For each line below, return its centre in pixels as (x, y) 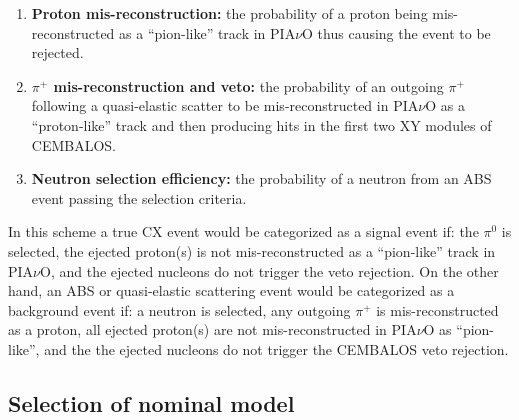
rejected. (57, 52)
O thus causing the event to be (396, 32)
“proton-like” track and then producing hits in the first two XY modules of (261, 124)
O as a (445, 105)
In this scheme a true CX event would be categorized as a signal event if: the (243, 231)
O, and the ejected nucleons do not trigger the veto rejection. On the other (269, 270)
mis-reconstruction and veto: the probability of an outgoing (248, 85)
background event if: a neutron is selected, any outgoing (179, 309)
